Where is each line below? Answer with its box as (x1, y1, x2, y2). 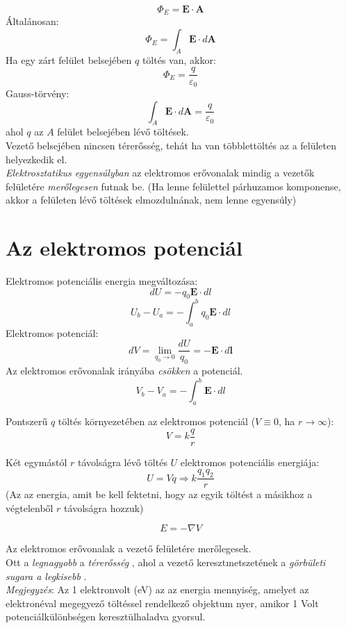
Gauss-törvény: (6, 85, 69, 100)
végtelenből (6, 500, 53, 515)
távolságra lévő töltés (78, 454, 167, 469)
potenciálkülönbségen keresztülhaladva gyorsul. (6, 609, 206, 624)
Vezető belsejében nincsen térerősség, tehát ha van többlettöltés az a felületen (6, 138, 337, 152)
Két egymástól (6, 454, 67, 469)
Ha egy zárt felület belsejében (6, 52, 132, 67)
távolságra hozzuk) (64, 500, 144, 515)
